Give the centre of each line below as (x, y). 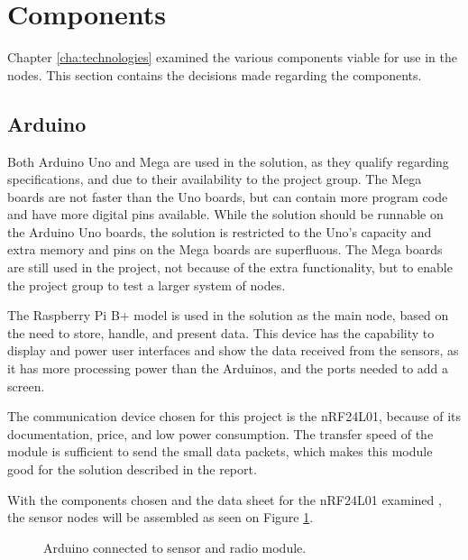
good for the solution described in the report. (132, 469)
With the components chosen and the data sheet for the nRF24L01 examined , (225, 499)
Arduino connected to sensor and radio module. (175, 547)
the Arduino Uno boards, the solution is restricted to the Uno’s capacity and (220, 231)
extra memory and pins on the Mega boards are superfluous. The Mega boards (225, 249)
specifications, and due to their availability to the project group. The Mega (215, 179)
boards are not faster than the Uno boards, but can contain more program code (228, 196)
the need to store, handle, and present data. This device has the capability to (221, 332)
